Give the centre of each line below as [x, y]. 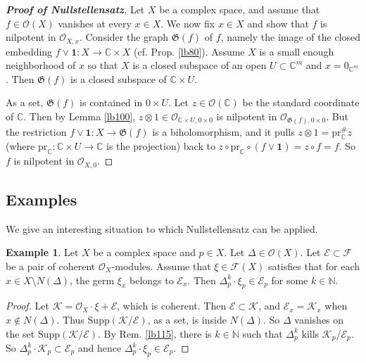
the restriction [36, 131]
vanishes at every [95, 23]
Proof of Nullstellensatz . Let [75, 9]
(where [20, 146]
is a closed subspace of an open [200, 65]
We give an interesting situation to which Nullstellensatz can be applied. [162, 228]
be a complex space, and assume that [240, 9]
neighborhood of [41, 65]
